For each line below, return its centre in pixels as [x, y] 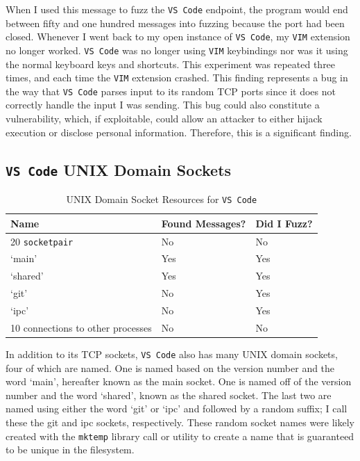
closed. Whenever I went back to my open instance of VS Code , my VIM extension [178, 37]
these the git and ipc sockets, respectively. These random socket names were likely [180, 422]
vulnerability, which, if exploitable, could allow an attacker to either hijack [164, 119]
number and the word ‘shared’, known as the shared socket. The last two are [169, 395]
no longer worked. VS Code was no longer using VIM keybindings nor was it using [177, 50]
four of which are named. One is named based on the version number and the [170, 367]
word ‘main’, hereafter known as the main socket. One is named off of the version [179, 381]
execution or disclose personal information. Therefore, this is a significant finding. [179, 132]
